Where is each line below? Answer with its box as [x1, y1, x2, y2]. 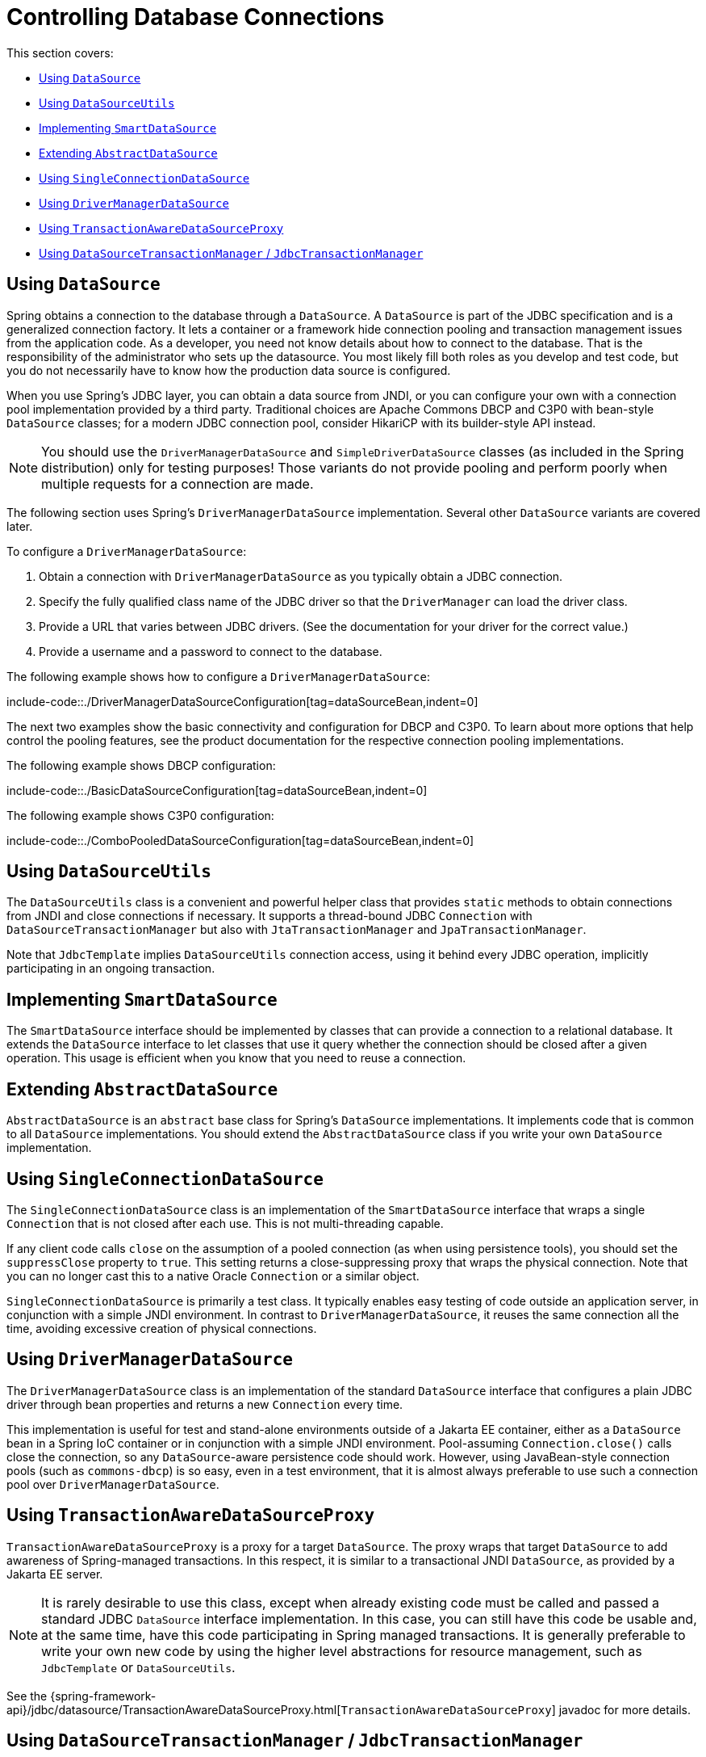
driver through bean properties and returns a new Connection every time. [6, 1397, 403, 1411]
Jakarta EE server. [6, 1566, 103, 1581]
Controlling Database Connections [6, 3, 385, 31]
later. [6, 519, 33, 533]
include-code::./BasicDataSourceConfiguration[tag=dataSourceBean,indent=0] [6, 783, 428, 797]
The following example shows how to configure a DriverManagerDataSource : [6, 669, 430, 683]
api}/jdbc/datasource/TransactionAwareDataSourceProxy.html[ [6, 1702, 341, 1717]
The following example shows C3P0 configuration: [6, 808, 274, 822]
